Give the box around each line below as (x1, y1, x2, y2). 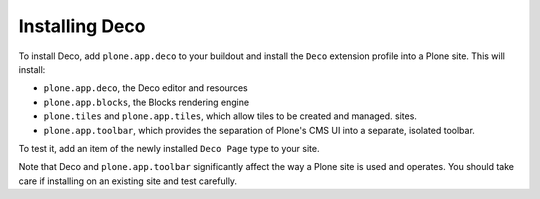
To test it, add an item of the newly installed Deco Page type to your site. (18, 142, 320, 154)
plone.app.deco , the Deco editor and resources (43, 82, 249, 94)
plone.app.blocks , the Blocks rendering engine (43, 96, 250, 108)
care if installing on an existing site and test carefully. (18, 175, 238, 187)
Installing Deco (18, 15, 146, 37)
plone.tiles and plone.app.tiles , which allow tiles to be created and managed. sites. (43, 110, 417, 122)
